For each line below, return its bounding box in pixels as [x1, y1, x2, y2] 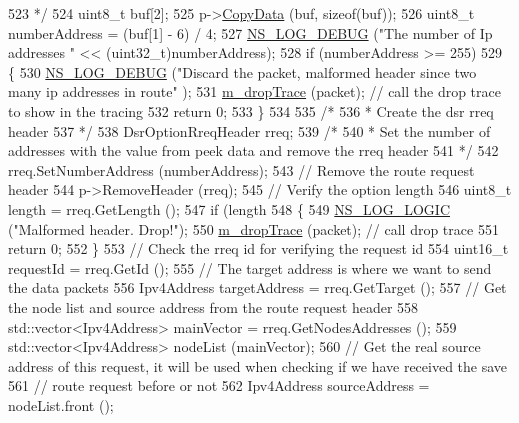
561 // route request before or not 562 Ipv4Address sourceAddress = [8, 375, 430, 396]
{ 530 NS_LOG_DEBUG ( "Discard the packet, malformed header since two [8, 61, 477, 82]
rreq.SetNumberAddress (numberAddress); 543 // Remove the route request [8, 159, 475, 180]
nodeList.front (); [8, 394, 114, 415]
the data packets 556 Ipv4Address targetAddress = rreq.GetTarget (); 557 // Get [8, 277, 507, 298]
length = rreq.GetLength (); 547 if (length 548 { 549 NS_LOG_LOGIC [8, 198, 451, 219]
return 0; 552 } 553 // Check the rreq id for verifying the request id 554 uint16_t [8, 238, 509, 259]
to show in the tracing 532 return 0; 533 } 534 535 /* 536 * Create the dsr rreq [8, 100, 494, 121]
